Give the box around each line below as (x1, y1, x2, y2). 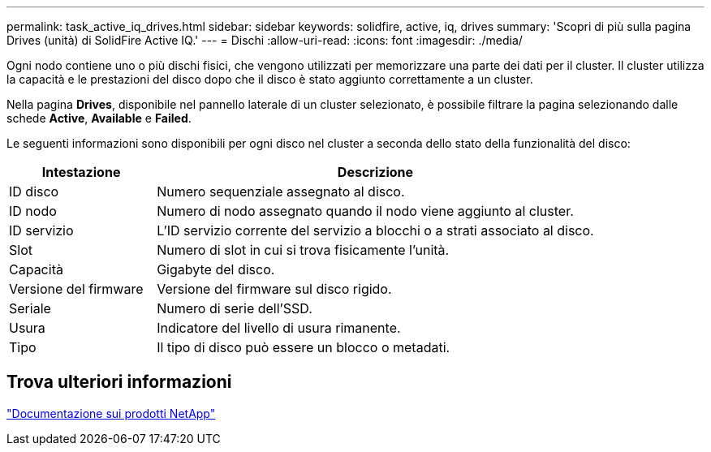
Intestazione (41, 164, 121, 180)
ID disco (9, 183, 59, 200)
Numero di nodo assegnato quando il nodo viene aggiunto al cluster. (157, 203, 574, 219)
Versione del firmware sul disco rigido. (157, 281, 392, 297)
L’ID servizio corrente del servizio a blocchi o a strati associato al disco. (157, 222, 594, 239)
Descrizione (337, 164, 414, 180)
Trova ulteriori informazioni (6, 372, 232, 393)
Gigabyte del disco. (157, 261, 275, 278)
